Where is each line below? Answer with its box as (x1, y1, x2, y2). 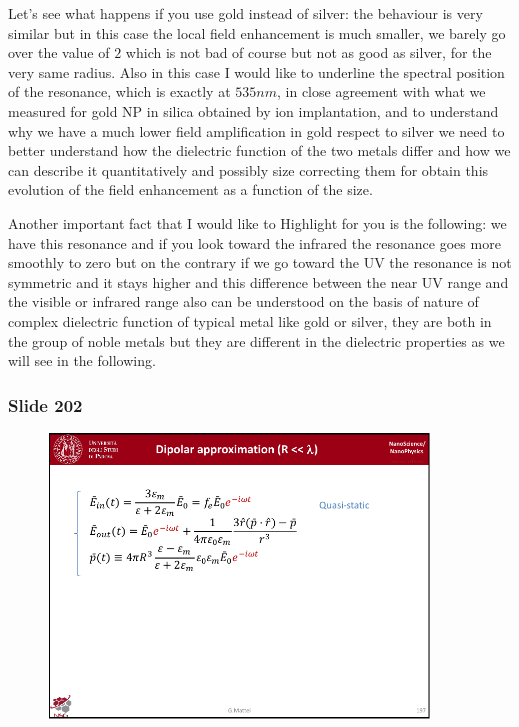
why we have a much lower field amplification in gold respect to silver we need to (8, 120, 505, 141)
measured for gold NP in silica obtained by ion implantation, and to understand (8, 100, 499, 121)
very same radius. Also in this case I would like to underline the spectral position (8, 61, 505, 82)
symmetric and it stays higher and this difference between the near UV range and (8, 271, 509, 292)
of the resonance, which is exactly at (8, 81, 231, 102)
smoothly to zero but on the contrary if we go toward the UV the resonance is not (8, 252, 512, 273)
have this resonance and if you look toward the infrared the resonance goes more (8, 232, 501, 253)
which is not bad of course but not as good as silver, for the (125, 42, 492, 63)
